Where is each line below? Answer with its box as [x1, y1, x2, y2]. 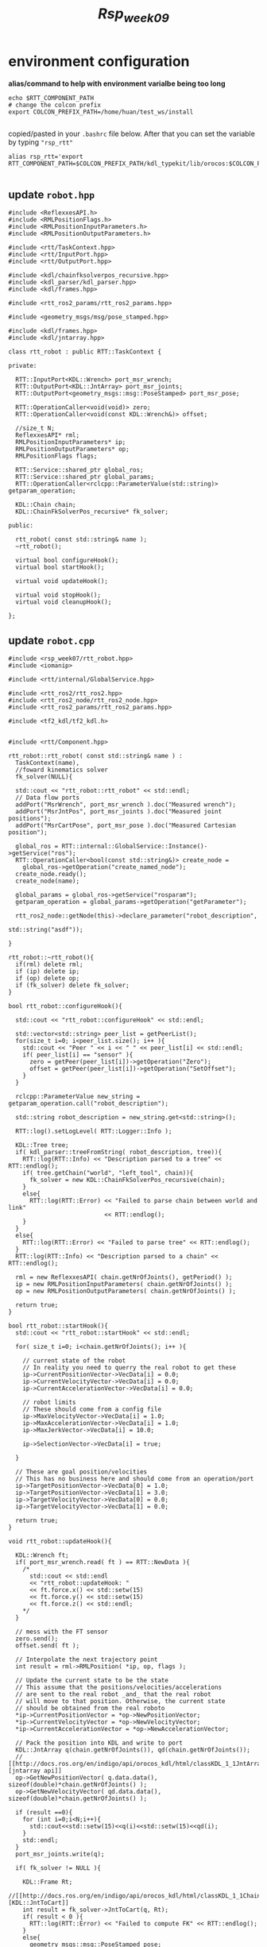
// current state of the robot [22, 1357, 126, 1365]
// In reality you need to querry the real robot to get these [22, 1364, 237, 1372]
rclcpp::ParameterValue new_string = [15, 1093, 141, 1101]
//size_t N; [15, 424, 56, 433]
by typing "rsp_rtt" [8, 137, 74, 147]
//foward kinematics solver [15, 766, 109, 775]
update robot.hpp [8, 187, 95, 201]
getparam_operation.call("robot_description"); [8, 1099, 169, 1108]
